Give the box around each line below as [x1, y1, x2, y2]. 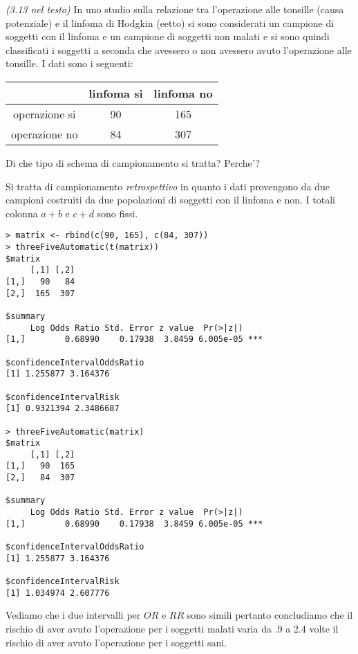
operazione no [11, 125, 78, 142]
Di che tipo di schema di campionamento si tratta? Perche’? [6, 155, 261, 170]
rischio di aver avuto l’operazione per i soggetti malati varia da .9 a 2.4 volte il [6, 621, 339, 635]
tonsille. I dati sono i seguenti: [6, 56, 133, 71]
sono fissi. [97, 206, 138, 220]
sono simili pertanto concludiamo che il [187, 608, 353, 622]
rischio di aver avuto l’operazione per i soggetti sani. [6, 635, 227, 649]
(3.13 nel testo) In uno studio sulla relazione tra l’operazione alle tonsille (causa [6, 2, 344, 16]
